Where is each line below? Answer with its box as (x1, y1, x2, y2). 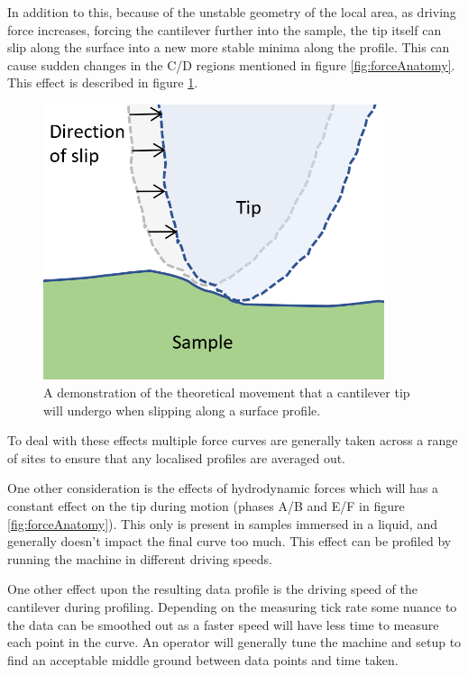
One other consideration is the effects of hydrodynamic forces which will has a (7, 479, 439, 497)
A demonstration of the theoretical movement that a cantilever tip (43, 383, 410, 402)
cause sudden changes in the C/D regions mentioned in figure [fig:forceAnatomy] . (7, 55, 455, 74)
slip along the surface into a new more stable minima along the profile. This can (7, 38, 450, 57)
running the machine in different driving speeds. (7, 549, 272, 568)
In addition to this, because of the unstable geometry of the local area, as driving (7, 3, 456, 21)
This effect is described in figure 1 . (7, 73, 198, 92)
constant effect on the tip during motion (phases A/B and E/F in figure (7, 497, 405, 515)
